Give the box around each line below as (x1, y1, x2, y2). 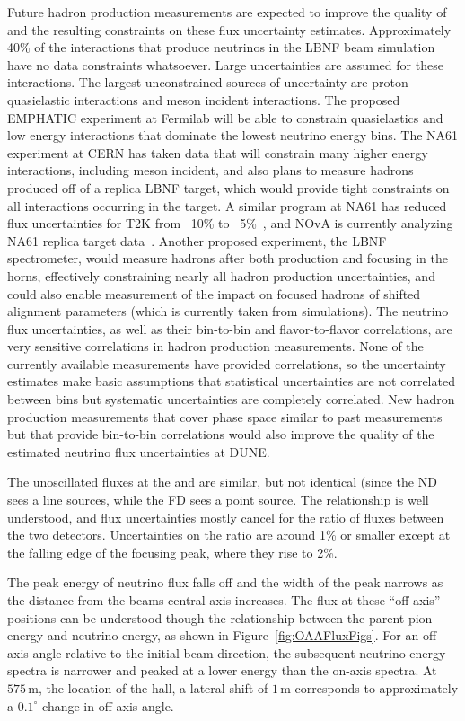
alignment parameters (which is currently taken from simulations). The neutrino (7, 302, 449, 321)
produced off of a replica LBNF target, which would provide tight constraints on (7, 178, 450, 197)
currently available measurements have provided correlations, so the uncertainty (7, 354, 446, 373)
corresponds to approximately (294, 678, 459, 697)
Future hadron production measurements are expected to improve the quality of (7, 3, 447, 21)
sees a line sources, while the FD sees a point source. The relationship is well (7, 490, 429, 509)
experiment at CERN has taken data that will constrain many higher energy (7, 143, 428, 162)
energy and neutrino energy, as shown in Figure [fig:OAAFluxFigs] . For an (7, 626, 419, 645)
